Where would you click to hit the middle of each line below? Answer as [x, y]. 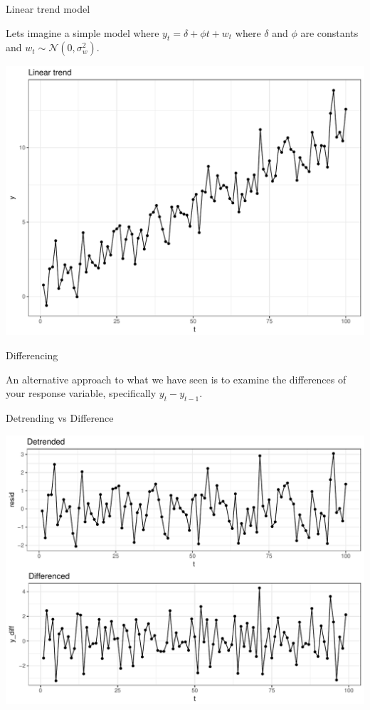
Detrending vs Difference [60, 417]
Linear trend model [48, 9]
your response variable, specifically [81, 393]
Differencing [32, 355]
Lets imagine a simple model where [83, 32]
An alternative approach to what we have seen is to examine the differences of [176, 379]
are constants [329, 32]
